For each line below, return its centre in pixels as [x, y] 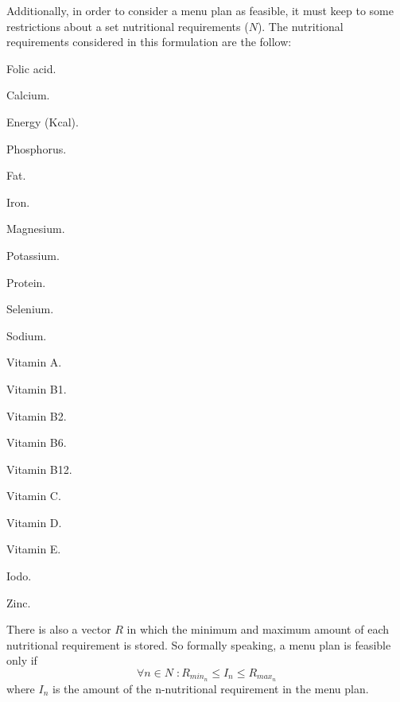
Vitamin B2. [37, 415]
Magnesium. [36, 229]
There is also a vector [59, 629]
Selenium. [30, 309]
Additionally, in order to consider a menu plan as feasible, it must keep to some [200, 10]
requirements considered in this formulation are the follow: [149, 42]
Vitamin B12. [39, 469]
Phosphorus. [37, 148]
